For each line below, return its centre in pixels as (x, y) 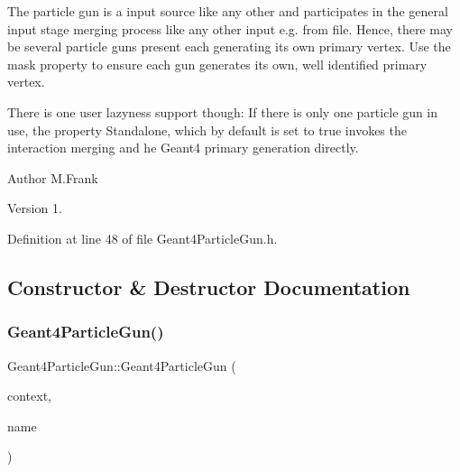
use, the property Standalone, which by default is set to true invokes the (207, 130)
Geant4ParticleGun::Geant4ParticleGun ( (122, 365)
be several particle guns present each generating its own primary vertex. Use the (229, 46)
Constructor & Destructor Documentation (209, 287)
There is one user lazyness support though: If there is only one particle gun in (223, 111)
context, (29, 396)
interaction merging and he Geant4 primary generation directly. (183, 148)
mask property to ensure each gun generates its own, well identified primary (217, 64)
